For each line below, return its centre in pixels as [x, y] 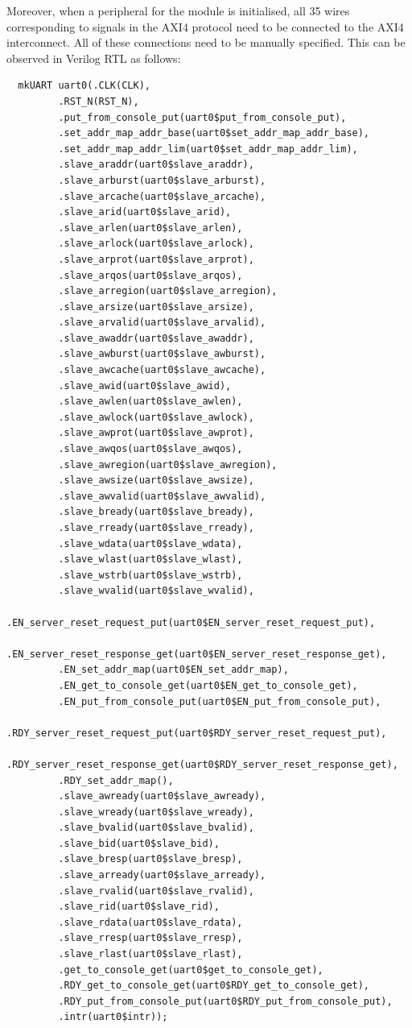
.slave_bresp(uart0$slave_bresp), [150, 859]
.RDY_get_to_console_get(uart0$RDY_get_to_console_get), [214, 986]
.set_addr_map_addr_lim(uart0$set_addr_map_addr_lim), [208, 149]
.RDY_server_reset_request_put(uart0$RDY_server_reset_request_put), [197, 733]
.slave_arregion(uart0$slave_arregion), [168, 291]
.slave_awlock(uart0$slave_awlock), [156, 417]
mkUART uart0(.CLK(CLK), [84, 86]
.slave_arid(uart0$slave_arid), [145, 212]
